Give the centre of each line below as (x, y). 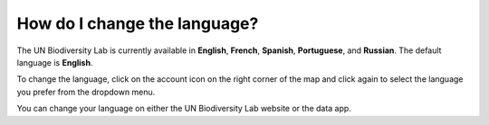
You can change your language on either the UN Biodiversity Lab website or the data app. (184, 109)
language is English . (55, 62)
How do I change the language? (138, 23)
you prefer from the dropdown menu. (86, 92)
